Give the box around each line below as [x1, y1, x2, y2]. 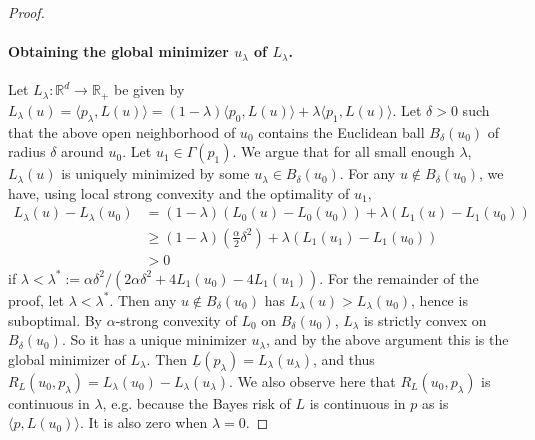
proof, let [8, 289, 65, 310]
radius [8, 141, 46, 162]
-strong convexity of [115, 309, 237, 330]
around [61, 141, 104, 162]
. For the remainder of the [319, 267, 479, 288]
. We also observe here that [229, 370, 396, 391]
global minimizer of [8, 348, 126, 369]
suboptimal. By [8, 309, 103, 330]
